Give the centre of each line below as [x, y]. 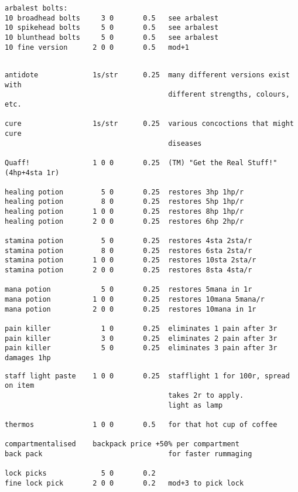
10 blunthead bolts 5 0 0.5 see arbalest [112, 37]
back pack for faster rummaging [129, 454]
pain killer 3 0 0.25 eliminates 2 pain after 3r [141, 338]
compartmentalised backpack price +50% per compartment [122, 444]
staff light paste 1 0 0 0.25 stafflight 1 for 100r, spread [147, 376]
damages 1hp [28, 358]
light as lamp [196, 405]
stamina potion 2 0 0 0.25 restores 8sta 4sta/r [129, 270]
